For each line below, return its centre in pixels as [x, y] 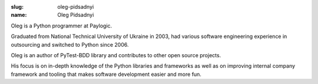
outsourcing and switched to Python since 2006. [70, 44]
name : [19, 15]
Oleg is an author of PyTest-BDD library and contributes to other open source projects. [116, 55]
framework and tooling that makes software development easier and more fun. [106, 74]
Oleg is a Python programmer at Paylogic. [62, 26]
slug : [17, 7]
